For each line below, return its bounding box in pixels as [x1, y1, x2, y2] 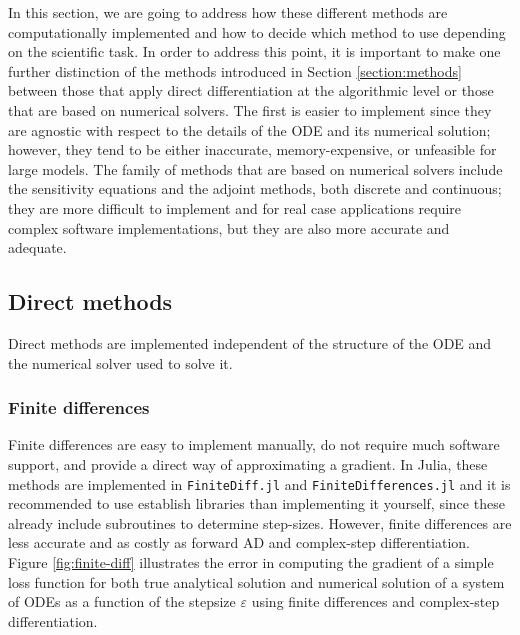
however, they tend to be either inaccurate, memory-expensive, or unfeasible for [8, 139, 497, 160]
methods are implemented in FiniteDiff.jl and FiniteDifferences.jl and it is [8, 473, 511, 494]
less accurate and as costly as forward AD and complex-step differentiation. [8, 532, 471, 553]
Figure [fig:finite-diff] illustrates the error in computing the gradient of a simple [8, 551, 494, 572]
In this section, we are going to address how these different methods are [8, 2, 448, 22]
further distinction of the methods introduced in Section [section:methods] [8, 60, 462, 81]
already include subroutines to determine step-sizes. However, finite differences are [8, 512, 512, 533]
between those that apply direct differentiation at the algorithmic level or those [8, 80, 494, 101]
